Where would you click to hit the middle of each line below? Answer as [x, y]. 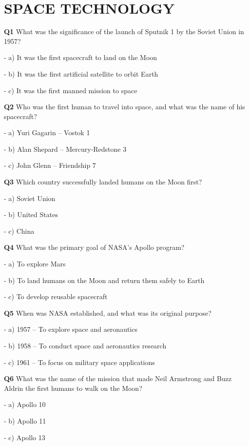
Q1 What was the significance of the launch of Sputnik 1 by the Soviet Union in [124, 31]
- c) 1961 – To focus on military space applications [79, 362]
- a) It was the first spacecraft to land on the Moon [81, 57]
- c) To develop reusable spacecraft [56, 296]
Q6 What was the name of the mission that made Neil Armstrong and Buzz [118, 378]
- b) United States [31, 214]
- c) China [19, 231]
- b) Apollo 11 [25, 420]
